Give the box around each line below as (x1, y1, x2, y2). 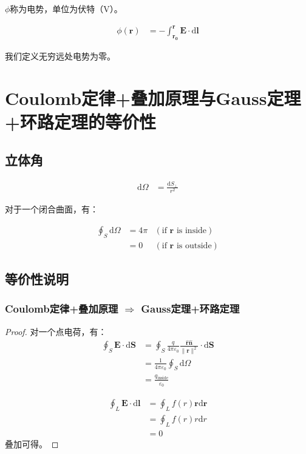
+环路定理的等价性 (5, 109, 157, 134)
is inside (176, 226, 207, 235)
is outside (176, 241, 212, 250)
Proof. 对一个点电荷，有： (5, 325, 107, 337)
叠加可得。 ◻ (5, 437, 59, 450)
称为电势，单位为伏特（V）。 (10, 2, 123, 15)
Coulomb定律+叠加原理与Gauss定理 (5, 85, 301, 110)
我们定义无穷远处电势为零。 (5, 49, 115, 62)
